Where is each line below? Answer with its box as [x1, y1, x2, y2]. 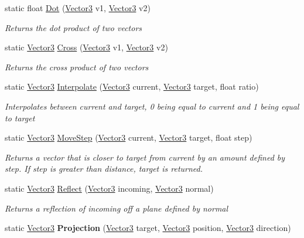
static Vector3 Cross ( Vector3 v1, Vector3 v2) [5, 41, 168, 53]
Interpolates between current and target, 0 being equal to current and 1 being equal [5, 100, 299, 112]
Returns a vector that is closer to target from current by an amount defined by [5, 151, 285, 163]
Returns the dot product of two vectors [5, 21, 142, 33]
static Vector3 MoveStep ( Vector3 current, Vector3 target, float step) [5, 131, 252, 144]
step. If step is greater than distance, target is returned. [5, 162, 203, 175]
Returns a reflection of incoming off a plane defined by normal [5, 202, 228, 214]
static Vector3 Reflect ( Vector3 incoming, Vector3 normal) [5, 182, 214, 194]
